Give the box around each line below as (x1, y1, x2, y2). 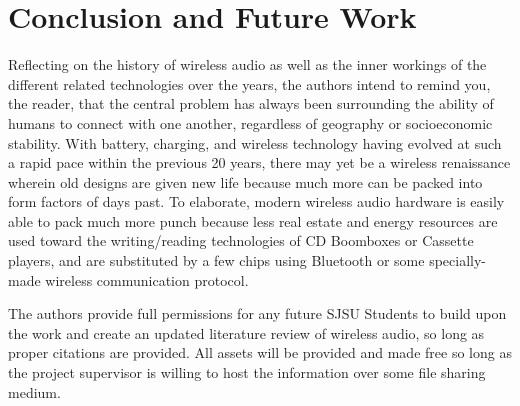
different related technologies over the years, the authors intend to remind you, (8, 73, 491, 94)
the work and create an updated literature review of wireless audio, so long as (8, 322, 485, 343)
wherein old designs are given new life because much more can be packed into (8, 171, 483, 192)
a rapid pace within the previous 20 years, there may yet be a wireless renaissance (8, 152, 511, 173)
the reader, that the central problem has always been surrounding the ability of (8, 93, 494, 114)
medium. (8, 381, 61, 402)
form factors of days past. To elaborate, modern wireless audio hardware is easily (8, 191, 505, 212)
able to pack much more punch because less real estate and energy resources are (8, 210, 498, 231)
